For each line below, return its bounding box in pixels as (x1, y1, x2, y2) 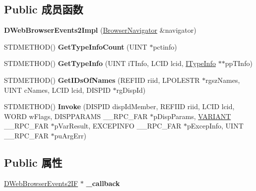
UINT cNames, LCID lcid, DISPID (4, 84, 111, 95)
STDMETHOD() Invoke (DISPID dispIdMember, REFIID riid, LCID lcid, (4, 101, 235, 112)
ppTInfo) (225, 58, 253, 68)
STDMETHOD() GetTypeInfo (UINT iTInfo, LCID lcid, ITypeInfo (4, 58, 216, 68)
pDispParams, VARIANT (153, 111, 231, 121)
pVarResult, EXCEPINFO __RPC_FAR (54, 121, 182, 131)
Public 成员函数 (4, 1, 83, 17)
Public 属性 (4, 154, 63, 170)
